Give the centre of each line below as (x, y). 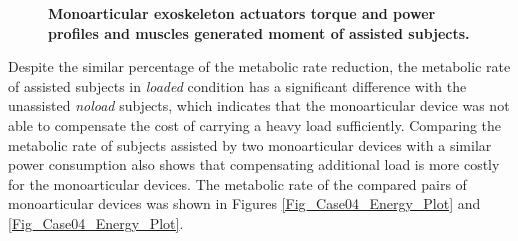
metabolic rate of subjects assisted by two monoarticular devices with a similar (250, 144)
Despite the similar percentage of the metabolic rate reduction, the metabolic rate (259, 66)
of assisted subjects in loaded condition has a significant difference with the (237, 85)
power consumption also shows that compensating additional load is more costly (254, 164)
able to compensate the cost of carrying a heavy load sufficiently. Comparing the (255, 124)
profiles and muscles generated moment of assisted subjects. (259, 32)
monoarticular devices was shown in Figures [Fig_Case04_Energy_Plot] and (244, 203)
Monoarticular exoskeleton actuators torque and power (242, 13)
